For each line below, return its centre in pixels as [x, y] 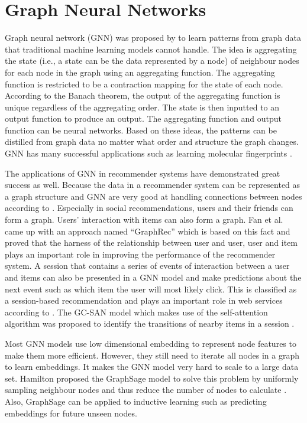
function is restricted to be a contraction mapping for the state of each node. [144, 84]
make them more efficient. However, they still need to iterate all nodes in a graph [152, 355]
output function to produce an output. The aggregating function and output [143, 118]
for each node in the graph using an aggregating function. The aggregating [140, 72]
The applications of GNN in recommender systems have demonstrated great [143, 173]
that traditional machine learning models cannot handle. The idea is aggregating [151, 49]
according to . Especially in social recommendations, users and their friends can [149, 208]
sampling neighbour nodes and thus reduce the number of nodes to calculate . [146, 390]
